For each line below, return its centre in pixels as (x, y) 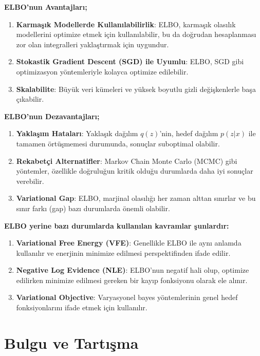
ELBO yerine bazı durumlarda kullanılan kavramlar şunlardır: (117, 225)
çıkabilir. (30, 99)
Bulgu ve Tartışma (71, 342)
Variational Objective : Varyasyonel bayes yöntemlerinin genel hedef (127, 297)
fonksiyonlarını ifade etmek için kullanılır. (82, 307)
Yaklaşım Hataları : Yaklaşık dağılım (77, 133)
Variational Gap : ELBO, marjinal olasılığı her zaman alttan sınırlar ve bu (136, 198)
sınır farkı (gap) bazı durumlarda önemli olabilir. (93, 208)
